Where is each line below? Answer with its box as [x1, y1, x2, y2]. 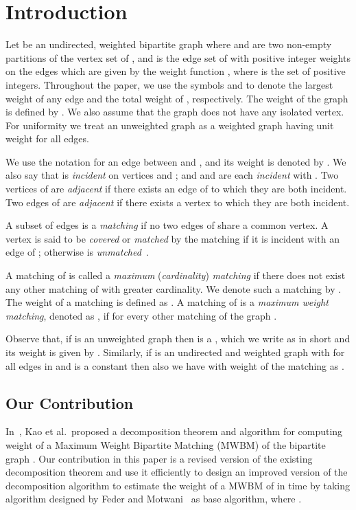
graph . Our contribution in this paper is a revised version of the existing [5, 451, 313, 465]
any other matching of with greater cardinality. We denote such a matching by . [5, 281, 342, 296]
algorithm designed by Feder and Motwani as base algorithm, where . [5, 491, 302, 506]
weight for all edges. [5, 131, 89, 146]
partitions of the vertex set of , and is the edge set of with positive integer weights [5, 50, 351, 65]
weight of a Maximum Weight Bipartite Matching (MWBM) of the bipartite [5, 437, 326, 452]
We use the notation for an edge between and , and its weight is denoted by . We [5, 154, 346, 168]
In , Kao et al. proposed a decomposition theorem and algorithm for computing [5, 424, 343, 439]
